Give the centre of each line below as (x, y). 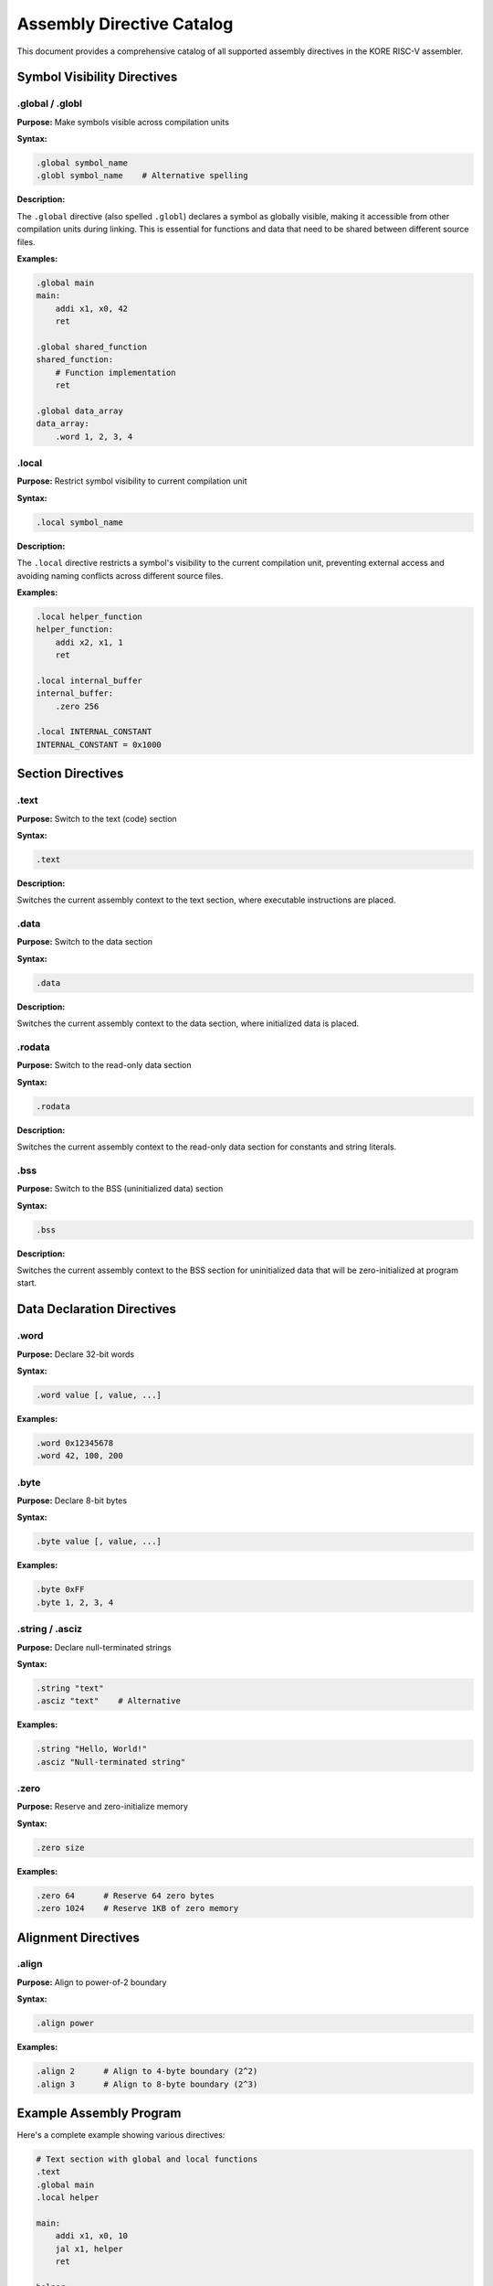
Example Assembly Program (99, 2113)
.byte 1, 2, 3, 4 (75, 1602)
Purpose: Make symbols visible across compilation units (123, 122)
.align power (65, 2024)
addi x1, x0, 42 (91, 308)
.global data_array (79, 411)
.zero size (60, 1848)
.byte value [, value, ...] (99, 1542)
